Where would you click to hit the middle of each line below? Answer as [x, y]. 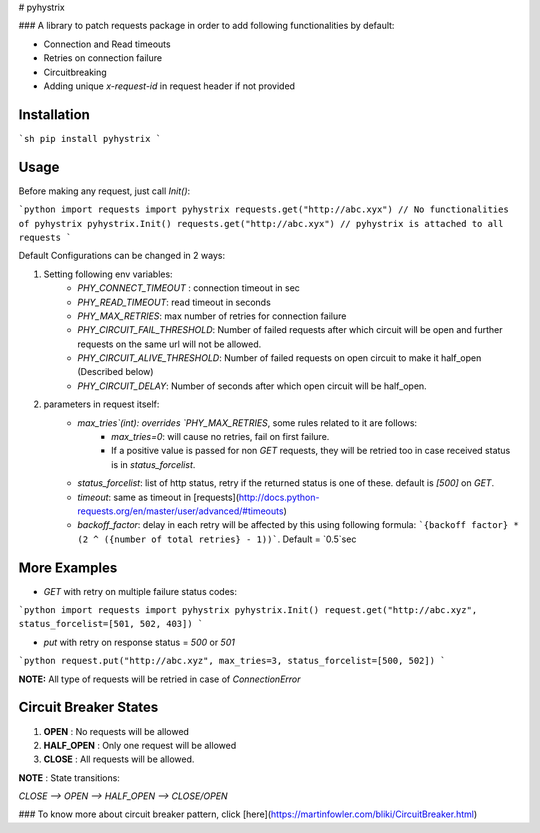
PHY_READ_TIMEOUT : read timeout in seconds [174, 302]
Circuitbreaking [75, 72]
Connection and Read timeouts [107, 44]
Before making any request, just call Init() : [104, 191]
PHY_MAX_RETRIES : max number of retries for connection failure [212, 316]
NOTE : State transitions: [69, 777]
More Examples [68, 567]
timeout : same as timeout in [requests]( [158, 497]
